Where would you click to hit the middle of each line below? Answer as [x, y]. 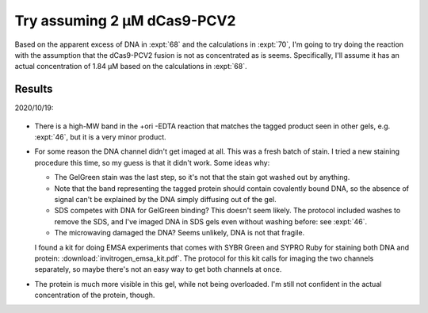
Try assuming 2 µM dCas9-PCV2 [125, 21]
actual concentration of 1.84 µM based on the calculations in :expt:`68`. [131, 67]
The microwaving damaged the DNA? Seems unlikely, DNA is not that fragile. [180, 233]
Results [34, 89]
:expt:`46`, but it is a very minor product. [100, 137]
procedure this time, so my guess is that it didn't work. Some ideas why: [152, 162]
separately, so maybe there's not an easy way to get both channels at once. [158, 269]
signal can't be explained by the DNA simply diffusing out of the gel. [165, 199]
